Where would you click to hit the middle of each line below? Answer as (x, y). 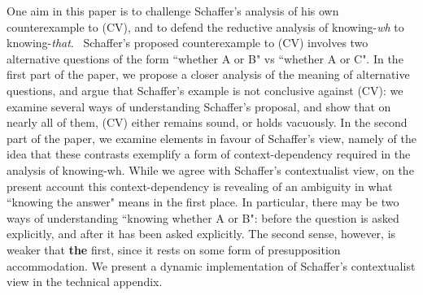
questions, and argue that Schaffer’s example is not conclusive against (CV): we (205, 90)
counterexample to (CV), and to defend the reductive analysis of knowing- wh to (205, 26)
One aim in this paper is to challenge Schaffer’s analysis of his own (173, 11)
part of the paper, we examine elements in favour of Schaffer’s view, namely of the (211, 138)
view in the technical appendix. (85, 282)
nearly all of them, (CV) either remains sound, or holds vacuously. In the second (207, 122)
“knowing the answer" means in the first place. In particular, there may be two (203, 202)
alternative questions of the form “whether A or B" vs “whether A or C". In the (205, 58)
